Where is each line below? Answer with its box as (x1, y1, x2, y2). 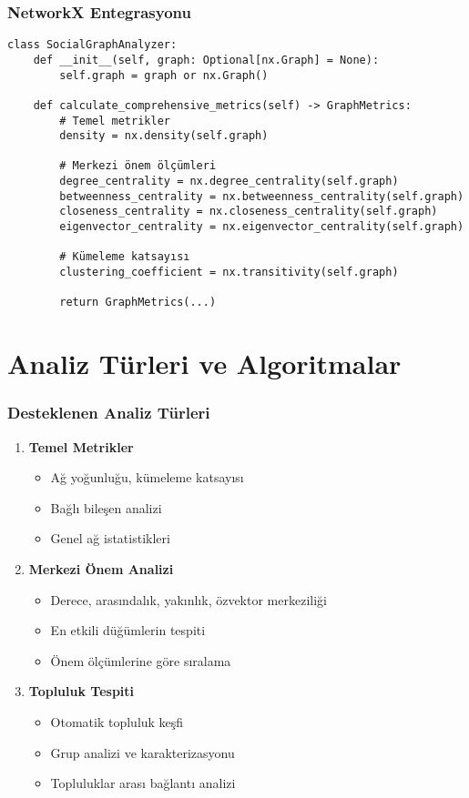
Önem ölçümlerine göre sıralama (50, 651, 231, 670)
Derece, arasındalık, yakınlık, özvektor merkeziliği (50, 590, 327, 609)
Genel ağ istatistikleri (50, 529, 170, 548)
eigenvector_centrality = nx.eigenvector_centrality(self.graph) (59, 220, 464, 234)
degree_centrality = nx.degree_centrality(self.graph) (59, 175, 399, 188)
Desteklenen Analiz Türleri (7, 401, 210, 424)
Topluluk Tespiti (28, 682, 135, 701)
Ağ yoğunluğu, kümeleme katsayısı (50, 468, 244, 487)
